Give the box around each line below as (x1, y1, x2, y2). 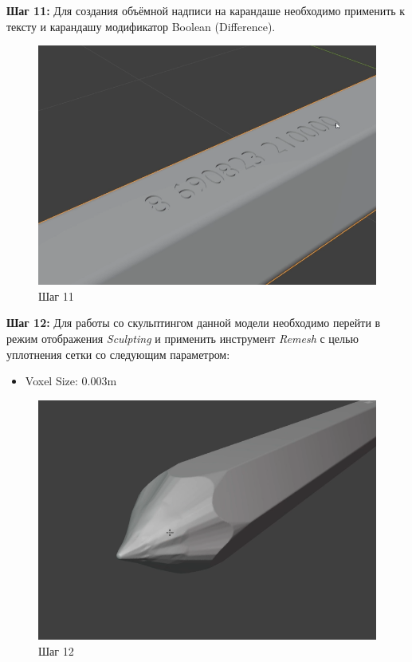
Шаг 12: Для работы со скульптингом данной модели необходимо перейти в (6, 314, 381, 331)
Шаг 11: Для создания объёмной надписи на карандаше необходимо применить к (6, 2, 406, 18)
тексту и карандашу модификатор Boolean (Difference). (6, 18, 276, 34)
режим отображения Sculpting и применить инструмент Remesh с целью (6, 330, 359, 347)
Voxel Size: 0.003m (25, 372, 117, 389)
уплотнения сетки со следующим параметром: (6, 345, 230, 362)
